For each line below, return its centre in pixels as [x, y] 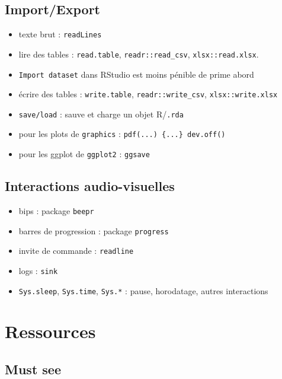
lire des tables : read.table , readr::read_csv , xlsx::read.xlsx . [139, 54]
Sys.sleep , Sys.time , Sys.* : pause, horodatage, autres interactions [143, 290]
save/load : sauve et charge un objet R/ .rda [101, 114]
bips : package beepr [56, 211]
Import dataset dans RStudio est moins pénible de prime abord [136, 74]
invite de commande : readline [76, 251]
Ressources [50, 331]
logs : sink [38, 270]
